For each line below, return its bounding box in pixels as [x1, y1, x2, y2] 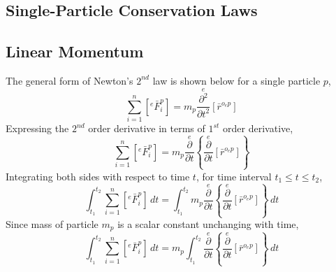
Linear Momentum [6, 41, 144, 62]
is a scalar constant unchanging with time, [117, 217, 299, 231]
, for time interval [196, 169, 272, 183]
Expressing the [6, 121, 69, 136]
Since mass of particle [6, 217, 98, 231]
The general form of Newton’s [6, 73, 133, 87]
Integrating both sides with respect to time [6, 169, 190, 183]
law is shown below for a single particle [152, 73, 321, 87]
